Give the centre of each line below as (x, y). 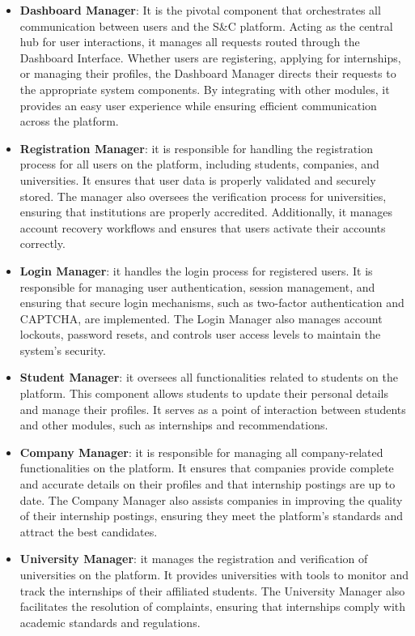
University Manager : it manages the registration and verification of (194, 559)
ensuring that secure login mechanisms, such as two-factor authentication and (212, 303)
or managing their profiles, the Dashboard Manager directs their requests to (208, 73)
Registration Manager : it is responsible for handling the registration (196, 148)
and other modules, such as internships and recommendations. (174, 425)
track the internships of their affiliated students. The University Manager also (212, 590)
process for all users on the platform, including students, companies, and (199, 164)
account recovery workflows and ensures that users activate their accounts (203, 227)
